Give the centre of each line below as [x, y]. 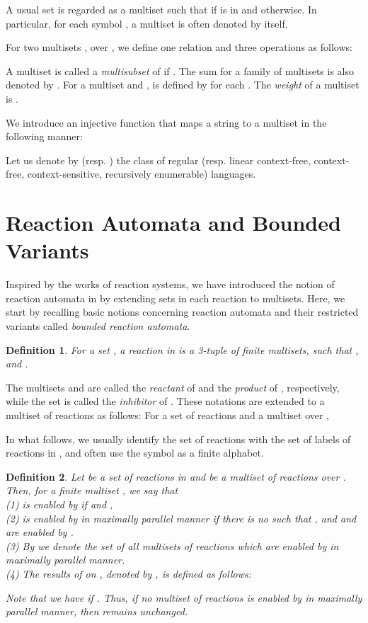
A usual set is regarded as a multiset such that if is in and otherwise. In [161, 9]
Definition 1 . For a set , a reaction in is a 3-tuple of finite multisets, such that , [182, 349]
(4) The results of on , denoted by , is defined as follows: [128, 573]
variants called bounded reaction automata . [98, 326]
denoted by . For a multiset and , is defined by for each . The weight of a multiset [183, 85]
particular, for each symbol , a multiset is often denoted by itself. [147, 23]
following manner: [44, 136]
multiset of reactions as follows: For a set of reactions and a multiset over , [168, 415]
